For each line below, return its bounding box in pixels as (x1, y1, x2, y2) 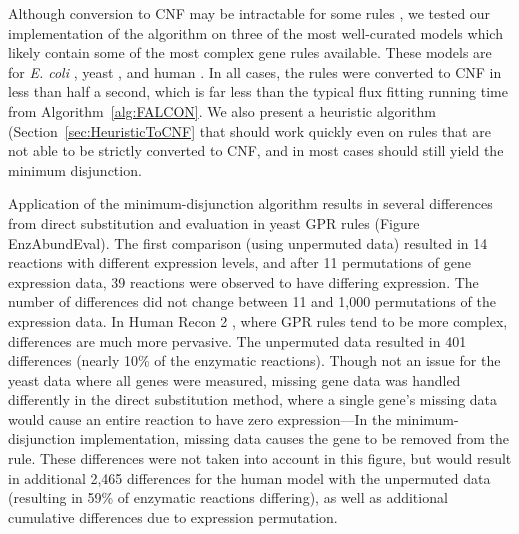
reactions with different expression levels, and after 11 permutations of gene (8, 252, 471, 273)
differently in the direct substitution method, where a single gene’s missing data (8, 389, 498, 410)
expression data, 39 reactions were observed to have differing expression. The (8, 271, 479, 292)
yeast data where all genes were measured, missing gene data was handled (8, 369, 461, 390)
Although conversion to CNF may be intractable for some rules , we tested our (8, 3, 491, 23)
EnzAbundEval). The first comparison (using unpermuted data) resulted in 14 (8, 232, 488, 253)
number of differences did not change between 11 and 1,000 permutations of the (8, 291, 496, 312)
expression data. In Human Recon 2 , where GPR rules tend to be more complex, (8, 310, 508, 331)
